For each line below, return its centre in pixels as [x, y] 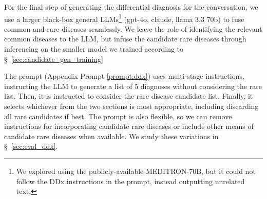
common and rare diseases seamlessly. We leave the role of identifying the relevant [133, 28]
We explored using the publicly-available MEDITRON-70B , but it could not [136, 171]
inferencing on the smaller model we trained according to [94, 49]
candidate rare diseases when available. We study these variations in [111, 136]
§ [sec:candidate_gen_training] [54, 59]
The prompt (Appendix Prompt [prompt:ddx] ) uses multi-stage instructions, [124, 76]
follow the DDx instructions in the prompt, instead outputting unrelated [130, 181]
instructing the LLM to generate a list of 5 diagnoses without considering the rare [133, 86]
